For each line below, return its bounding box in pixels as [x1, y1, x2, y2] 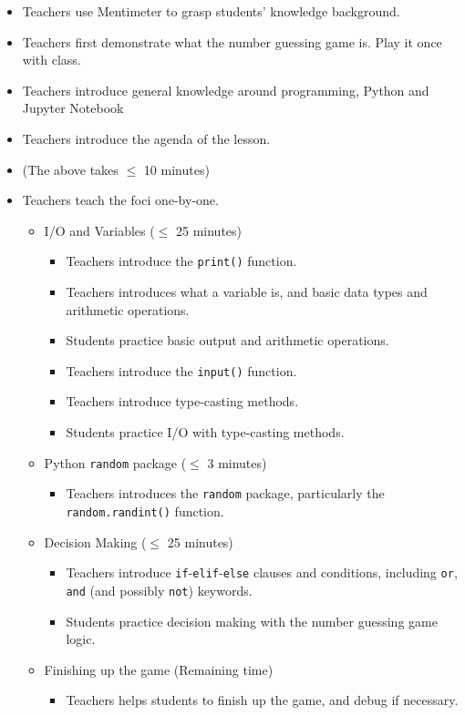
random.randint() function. [66, 501, 224, 520]
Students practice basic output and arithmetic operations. [66, 331, 389, 350]
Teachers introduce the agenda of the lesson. [22, 128, 271, 148]
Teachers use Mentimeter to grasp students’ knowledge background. [22, 2, 400, 20]
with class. [22, 50, 81, 69]
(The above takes [22, 159, 119, 179]
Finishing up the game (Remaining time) [44, 659, 274, 679]
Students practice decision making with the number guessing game [66, 611, 438, 630]
